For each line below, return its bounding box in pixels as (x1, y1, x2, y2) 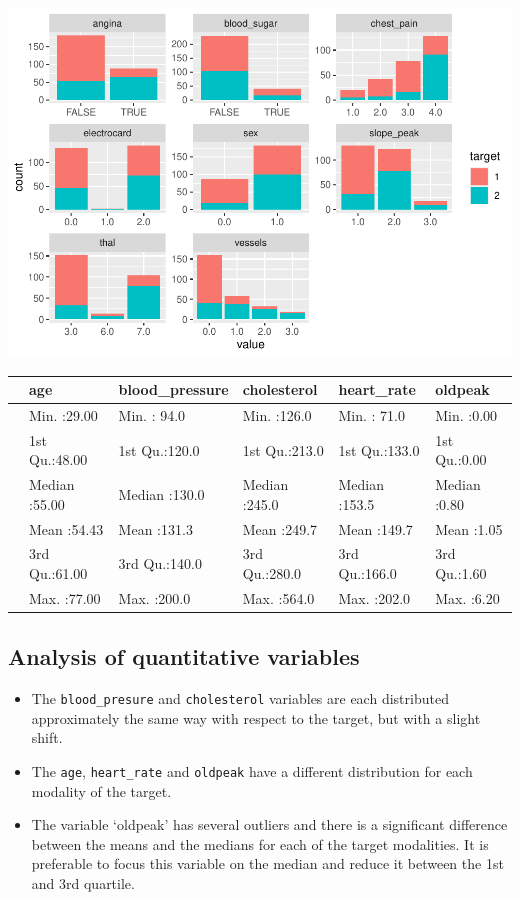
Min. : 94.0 (118, 404, 186, 425)
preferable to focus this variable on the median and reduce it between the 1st (31, 853, 504, 874)
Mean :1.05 (435, 518, 503, 539)
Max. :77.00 (29, 587, 101, 608)
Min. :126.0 (242, 404, 312, 425)
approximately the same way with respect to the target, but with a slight (31, 707, 481, 728)
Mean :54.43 (29, 518, 104, 539)
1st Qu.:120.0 (118, 439, 200, 460)
